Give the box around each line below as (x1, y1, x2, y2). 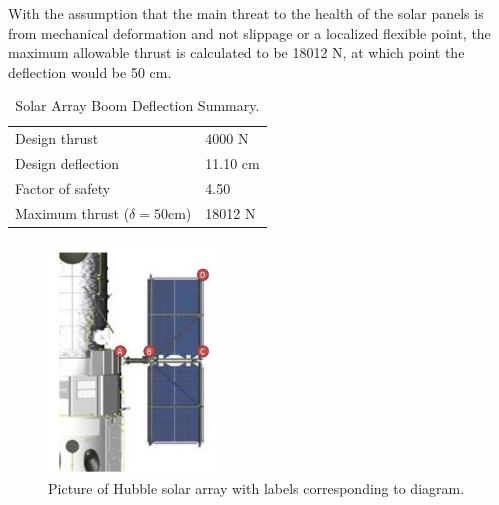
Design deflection (15, 153, 120, 174)
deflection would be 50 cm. (8, 61, 172, 82)
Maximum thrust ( (15, 202, 130, 223)
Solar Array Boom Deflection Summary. (15, 95, 260, 116)
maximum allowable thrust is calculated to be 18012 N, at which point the (8, 42, 465, 63)
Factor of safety (15, 177, 111, 198)
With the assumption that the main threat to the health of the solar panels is (8, 3, 484, 23)
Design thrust (15, 128, 99, 149)
